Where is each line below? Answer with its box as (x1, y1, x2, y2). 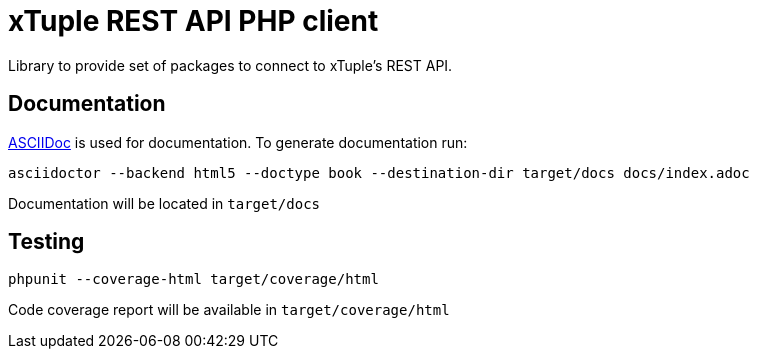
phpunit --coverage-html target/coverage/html (8, 271, 379, 288)
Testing (8, 229, 85, 255)
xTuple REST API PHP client (8, 4, 379, 38)
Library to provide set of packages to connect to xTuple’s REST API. (8, 56, 453, 74)
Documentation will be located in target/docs (8, 194, 321, 212)
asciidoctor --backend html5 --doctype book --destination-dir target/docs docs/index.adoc (8, 164, 750, 181)
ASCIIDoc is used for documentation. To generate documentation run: (8, 133, 468, 151)
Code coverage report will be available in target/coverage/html (8, 301, 450, 319)
